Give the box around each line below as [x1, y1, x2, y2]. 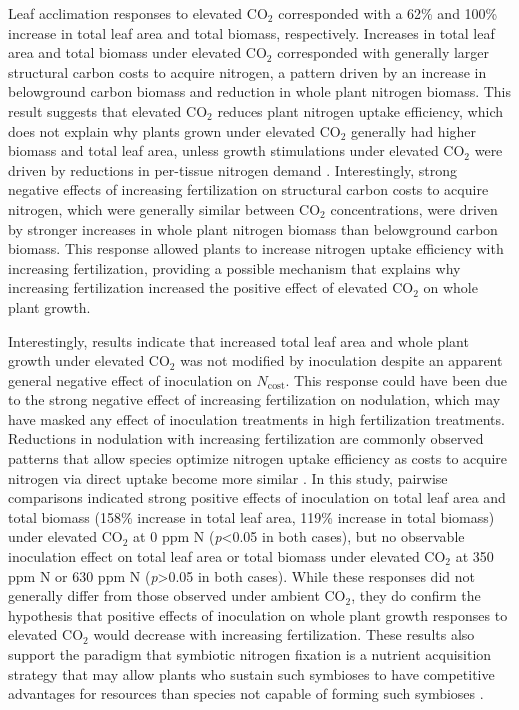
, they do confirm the [351, 585, 481, 606]
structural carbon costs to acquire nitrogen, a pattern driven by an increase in [8, 61, 487, 82]
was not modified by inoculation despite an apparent [180, 350, 503, 371]
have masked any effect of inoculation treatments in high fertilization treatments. [8, 408, 505, 429]
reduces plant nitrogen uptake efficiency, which [217, 100, 503, 121]
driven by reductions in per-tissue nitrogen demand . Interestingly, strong [8, 159, 458, 180]
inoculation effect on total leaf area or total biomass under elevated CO [8, 546, 446, 567]
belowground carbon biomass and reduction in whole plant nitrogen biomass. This [8, 81, 512, 102]
